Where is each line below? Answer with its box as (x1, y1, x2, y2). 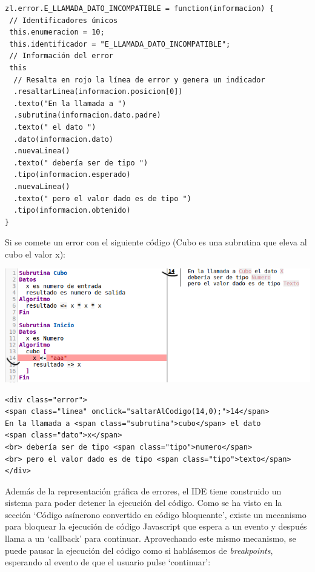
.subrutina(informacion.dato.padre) (13, 111, 161, 120)
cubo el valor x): (5, 247, 65, 260)
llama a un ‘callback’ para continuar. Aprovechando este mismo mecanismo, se (5, 532, 296, 545)
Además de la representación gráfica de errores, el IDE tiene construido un (5, 484, 282, 497)
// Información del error (9, 52, 113, 61)
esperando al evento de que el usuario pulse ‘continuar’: (5, 556, 211, 568)
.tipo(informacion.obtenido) (13, 206, 131, 215)
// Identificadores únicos (9, 16, 118, 25)
